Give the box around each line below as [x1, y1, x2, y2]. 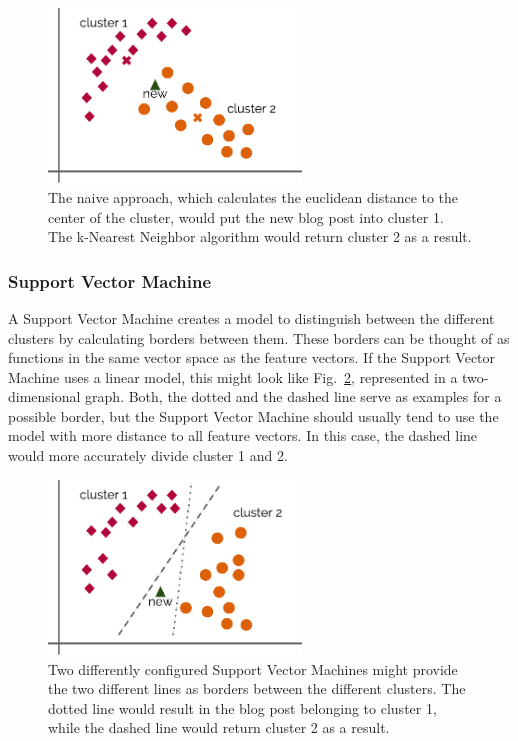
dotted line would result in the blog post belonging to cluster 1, [48, 697, 437, 718]
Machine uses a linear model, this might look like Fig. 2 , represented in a [8, 366, 458, 387]
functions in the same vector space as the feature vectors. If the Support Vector [8, 347, 496, 368]
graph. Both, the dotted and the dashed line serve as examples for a [85, 386, 502, 407]
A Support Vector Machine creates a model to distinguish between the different [8, 307, 495, 328]
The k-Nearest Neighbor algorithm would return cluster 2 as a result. [48, 226, 472, 247]
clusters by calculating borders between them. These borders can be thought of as [8, 327, 510, 348]
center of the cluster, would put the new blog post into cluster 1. [48, 206, 444, 227]
